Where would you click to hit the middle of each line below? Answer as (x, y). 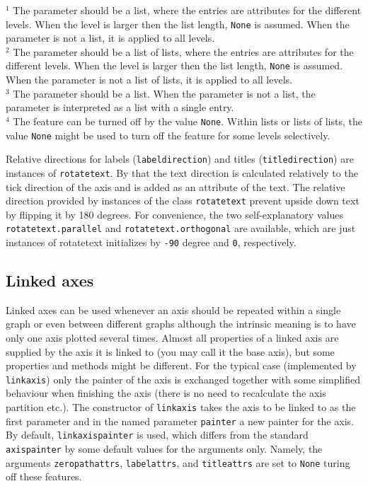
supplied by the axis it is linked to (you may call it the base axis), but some (170, 351)
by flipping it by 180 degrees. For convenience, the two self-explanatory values (174, 214)
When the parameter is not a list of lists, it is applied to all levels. (149, 80)
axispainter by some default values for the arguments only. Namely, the (164, 449)
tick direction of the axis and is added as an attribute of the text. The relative (176, 186)
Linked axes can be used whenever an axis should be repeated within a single (173, 309)
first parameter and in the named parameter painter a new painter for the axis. (180, 421)
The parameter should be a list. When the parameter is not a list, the (164, 93)
